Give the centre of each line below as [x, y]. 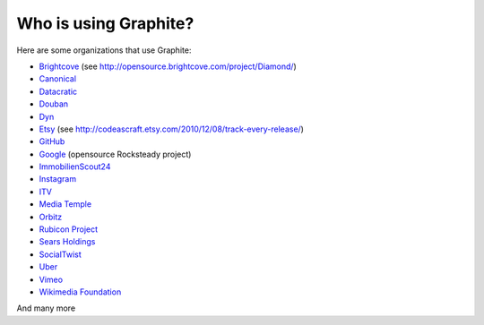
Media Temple [65, 204]
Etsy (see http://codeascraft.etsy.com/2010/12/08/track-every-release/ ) [172, 129]
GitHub [52, 141]
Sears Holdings [67, 242]
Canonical [57, 79]
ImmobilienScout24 [75, 167]
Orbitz [51, 217]
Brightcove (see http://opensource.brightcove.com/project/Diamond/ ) [168, 66]
